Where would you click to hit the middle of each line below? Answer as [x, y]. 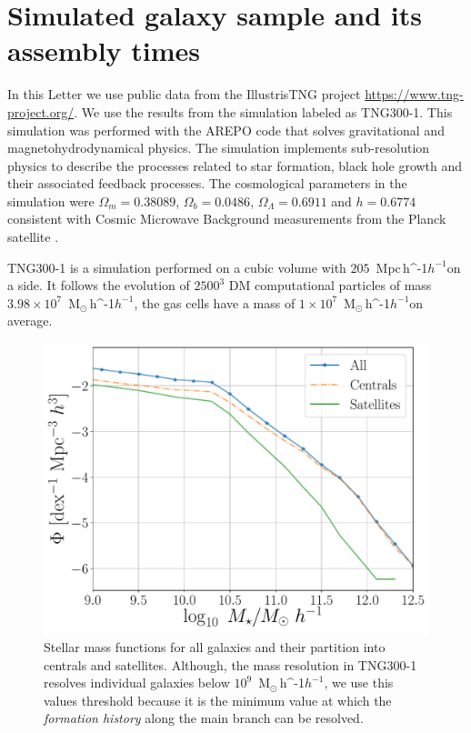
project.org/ [41, 111]
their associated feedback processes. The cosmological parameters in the [207, 183]
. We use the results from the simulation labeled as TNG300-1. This [263, 111]
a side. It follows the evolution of [99, 285]
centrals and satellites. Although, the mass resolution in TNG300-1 [230, 664]
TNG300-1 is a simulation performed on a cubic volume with [177, 267]
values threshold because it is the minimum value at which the [218, 700]
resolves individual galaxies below [137, 683]
